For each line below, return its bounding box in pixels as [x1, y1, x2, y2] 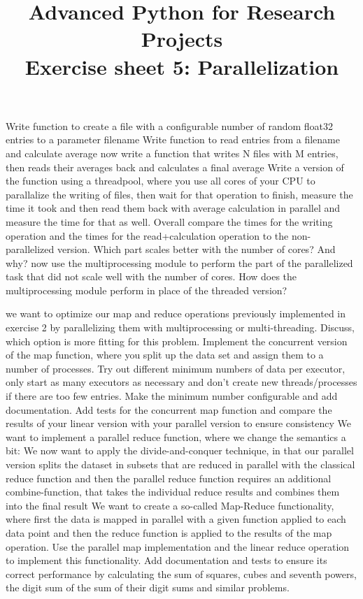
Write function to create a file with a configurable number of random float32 [6, 118, 334, 133]
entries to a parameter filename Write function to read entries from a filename [6, 132, 340, 147]
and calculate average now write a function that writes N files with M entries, [6, 145, 339, 160]
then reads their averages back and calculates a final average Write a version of [6, 159, 344, 174]
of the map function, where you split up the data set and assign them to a [6, 347, 324, 362]
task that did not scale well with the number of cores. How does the [6, 269, 297, 284]
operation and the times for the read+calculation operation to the [6, 228, 289, 243]
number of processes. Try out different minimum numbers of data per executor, [6, 361, 346, 375]
